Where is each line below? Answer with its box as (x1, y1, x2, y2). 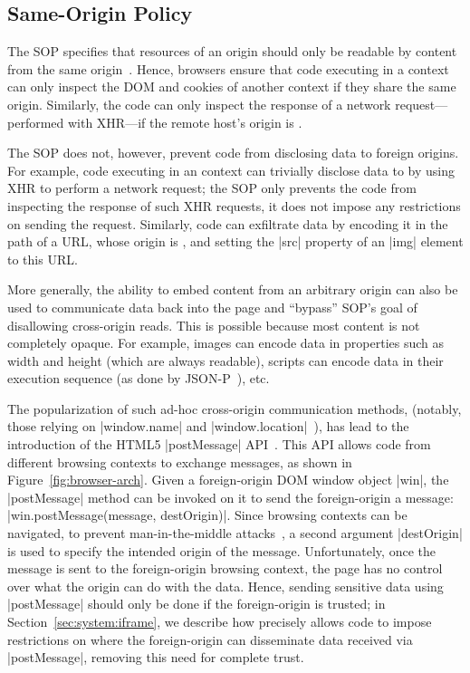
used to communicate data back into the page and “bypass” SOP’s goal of (7, 297, 417, 316)
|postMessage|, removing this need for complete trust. (7, 648, 304, 667)
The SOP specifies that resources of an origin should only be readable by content (7, 42, 457, 61)
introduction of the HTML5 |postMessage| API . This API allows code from (7, 435, 431, 454)
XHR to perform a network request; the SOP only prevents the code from (7, 178, 417, 197)
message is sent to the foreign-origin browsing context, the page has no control (7, 559, 443, 578)
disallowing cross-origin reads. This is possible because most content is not (7, 315, 420, 334)
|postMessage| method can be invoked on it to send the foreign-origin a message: (7, 487, 454, 506)
